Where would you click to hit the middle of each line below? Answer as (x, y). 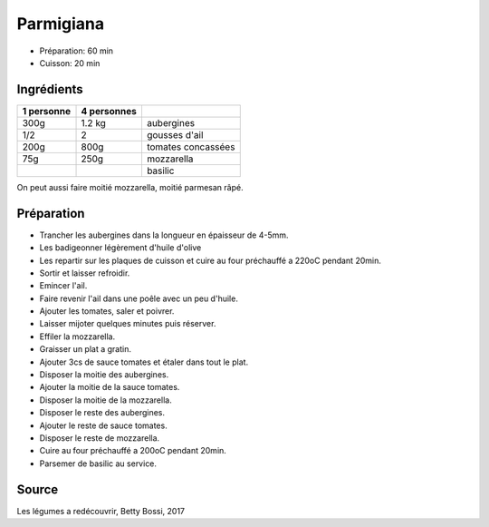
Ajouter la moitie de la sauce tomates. (110, 387)
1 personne (47, 111)
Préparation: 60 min (76, 51)
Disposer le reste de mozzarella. (100, 438)
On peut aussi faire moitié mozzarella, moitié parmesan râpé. (130, 187)
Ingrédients (50, 89)
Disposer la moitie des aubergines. (104, 375)
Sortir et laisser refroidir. (85, 273)
